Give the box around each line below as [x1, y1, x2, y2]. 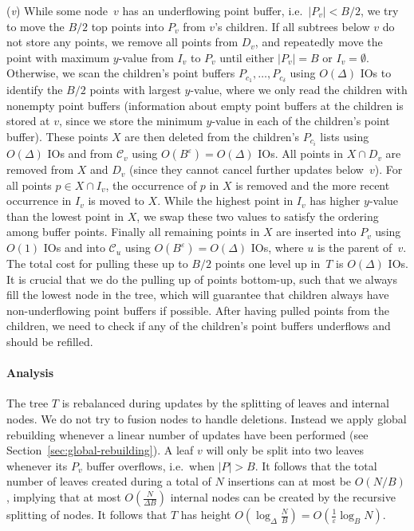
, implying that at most [6, 489, 121, 505]
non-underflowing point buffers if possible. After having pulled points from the [6, 301, 390, 318]
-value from [118, 49, 174, 65]
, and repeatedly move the [254, 33, 383, 50]
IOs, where [250, 239, 304, 256]
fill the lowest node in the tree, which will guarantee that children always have [6, 286, 389, 303]
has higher [310, 192, 361, 209]
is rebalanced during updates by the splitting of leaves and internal [61, 395, 390, 411]
